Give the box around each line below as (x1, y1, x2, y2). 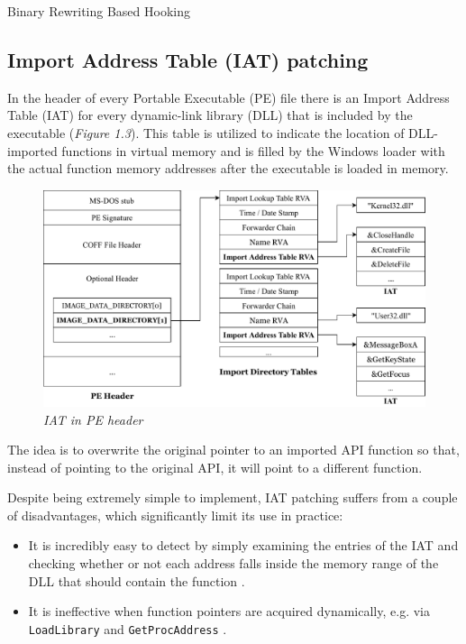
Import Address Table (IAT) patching (7, 45, 369, 73)
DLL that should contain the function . (28, 571, 245, 590)
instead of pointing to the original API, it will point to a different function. (7, 457, 423, 476)
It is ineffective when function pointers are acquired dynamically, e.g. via (28, 602, 430, 621)
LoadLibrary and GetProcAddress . (28, 619, 227, 638)
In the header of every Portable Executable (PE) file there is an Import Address (7, 87, 450, 106)
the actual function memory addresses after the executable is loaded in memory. (7, 159, 449, 178)
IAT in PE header (43, 409, 143, 428)
